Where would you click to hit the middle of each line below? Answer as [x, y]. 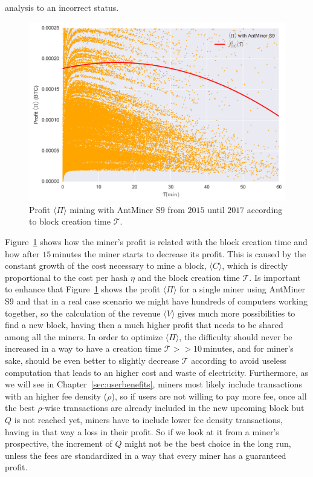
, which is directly [255, 265]
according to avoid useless [239, 360]
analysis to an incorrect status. [62, 7]
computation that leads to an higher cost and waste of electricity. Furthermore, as [156, 372]
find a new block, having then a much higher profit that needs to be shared [144, 325]
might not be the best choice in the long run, [208, 443]
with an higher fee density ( [56, 396]
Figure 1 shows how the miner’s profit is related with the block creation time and [156, 242]
